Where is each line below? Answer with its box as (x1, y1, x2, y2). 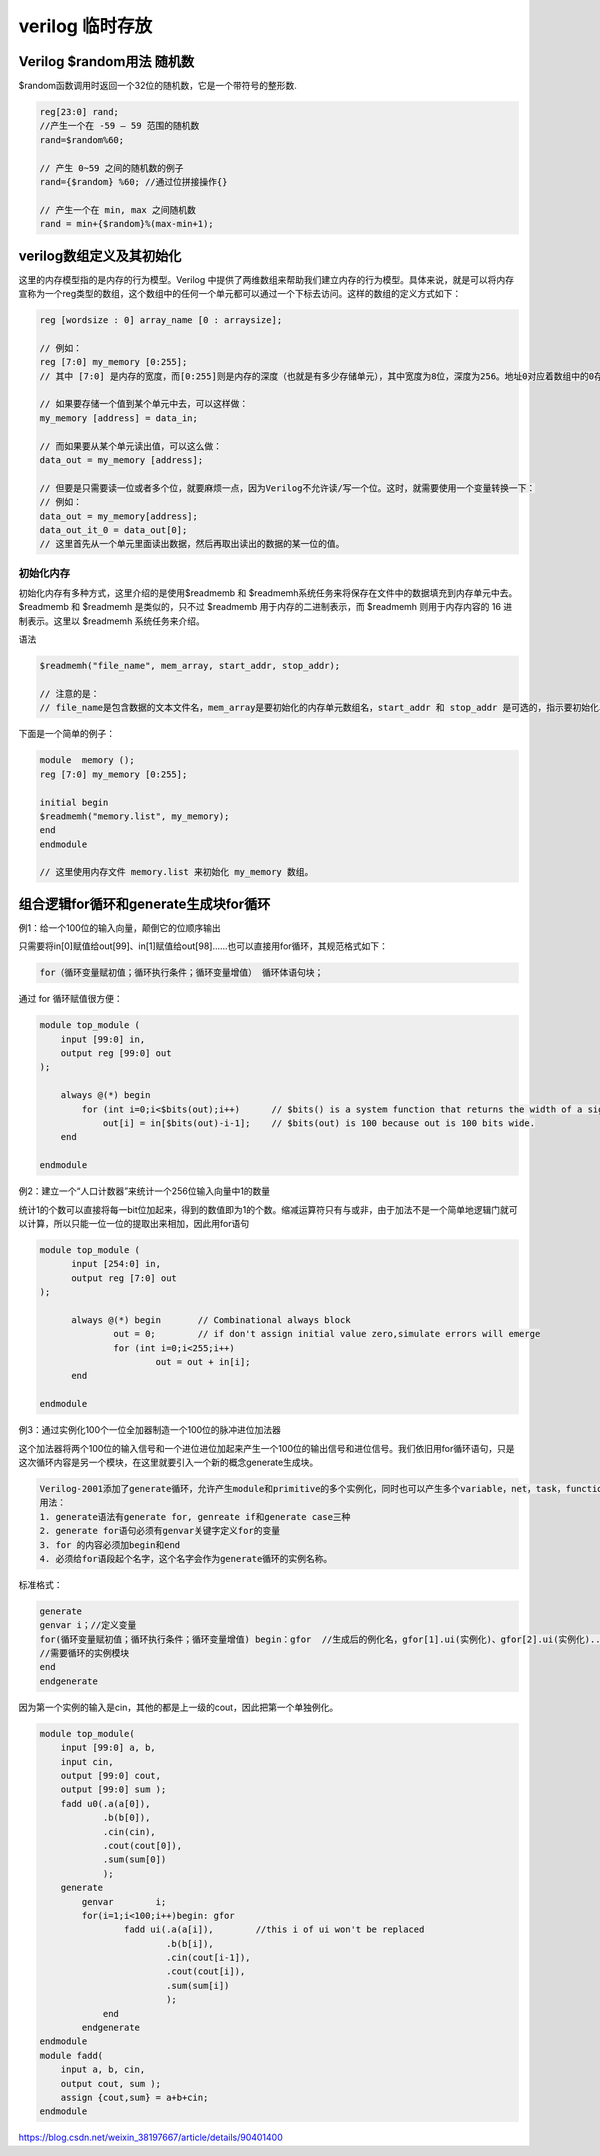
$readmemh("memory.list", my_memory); (39, 810, 230, 822)
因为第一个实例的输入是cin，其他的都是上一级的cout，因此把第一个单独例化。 (18, 1701, 339, 1713)
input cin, (60, 1756, 114, 1767)
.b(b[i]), (165, 1938, 214, 1949)
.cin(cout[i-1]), (165, 1952, 251, 1964)
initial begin (39, 796, 109, 808)
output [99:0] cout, (60, 1770, 162, 1782)
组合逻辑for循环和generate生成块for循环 (18, 895, 271, 912)
